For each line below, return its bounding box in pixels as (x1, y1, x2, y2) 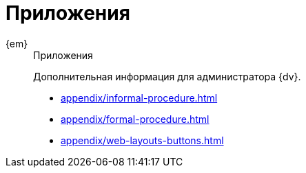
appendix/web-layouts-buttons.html (61, 134, 224, 146)
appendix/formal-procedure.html (61, 113, 210, 125)
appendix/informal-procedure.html (61, 91, 218, 104)
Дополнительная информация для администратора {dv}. (33, 70, 301, 82)
